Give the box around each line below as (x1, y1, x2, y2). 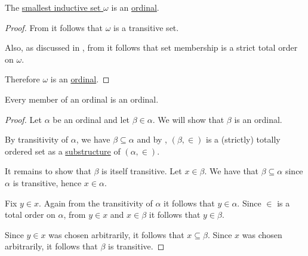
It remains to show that (5, 165, 91, 177)
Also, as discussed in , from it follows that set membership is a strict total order (5, 41, 298, 54)
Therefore (5, 73, 40, 85)
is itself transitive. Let (101, 165, 182, 177)
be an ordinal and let (53, 113, 130, 125)
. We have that (204, 165, 259, 177)
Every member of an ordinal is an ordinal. (5, 92, 159, 105)
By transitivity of (5, 133, 69, 146)
